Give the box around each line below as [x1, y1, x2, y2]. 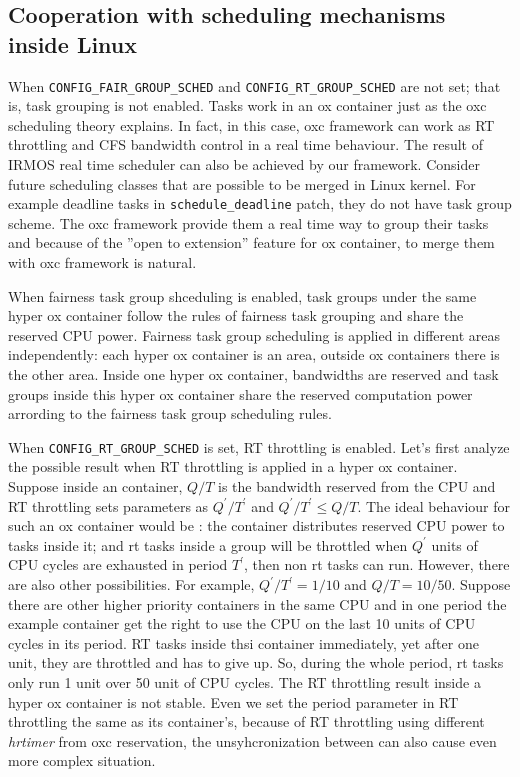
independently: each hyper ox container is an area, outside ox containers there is [8, 344, 500, 365]
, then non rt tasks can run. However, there [244, 554, 510, 575]
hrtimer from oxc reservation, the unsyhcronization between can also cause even [8, 730, 497, 751]
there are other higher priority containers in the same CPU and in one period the [8, 593, 507, 614]
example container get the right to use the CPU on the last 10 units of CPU [8, 613, 476, 634]
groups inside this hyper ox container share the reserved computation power [8, 383, 473, 404]
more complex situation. [8, 750, 156, 771]
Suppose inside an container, [8, 476, 183, 497]
